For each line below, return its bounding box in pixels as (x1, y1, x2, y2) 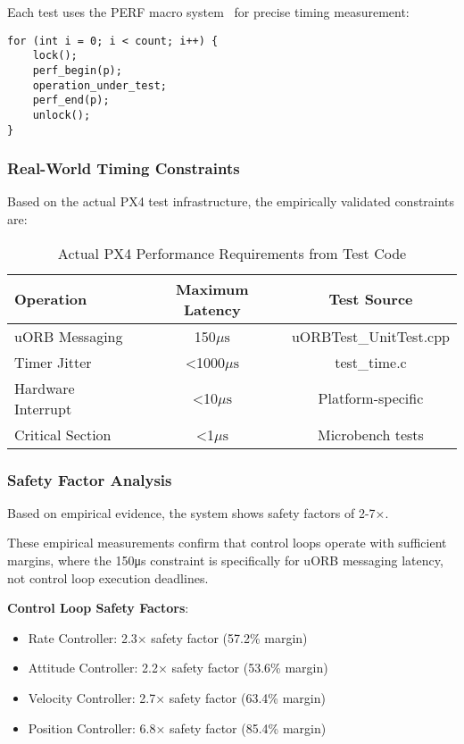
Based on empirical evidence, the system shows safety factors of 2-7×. (7, 503, 389, 522)
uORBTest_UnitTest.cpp (291, 325, 450, 347)
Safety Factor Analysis (7, 468, 172, 490)
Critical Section (14, 423, 112, 445)
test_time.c (335, 351, 407, 372)
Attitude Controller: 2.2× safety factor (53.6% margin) (28, 658, 328, 677)
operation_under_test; (32, 79, 167, 92)
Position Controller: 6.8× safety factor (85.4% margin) (28, 718, 327, 737)
